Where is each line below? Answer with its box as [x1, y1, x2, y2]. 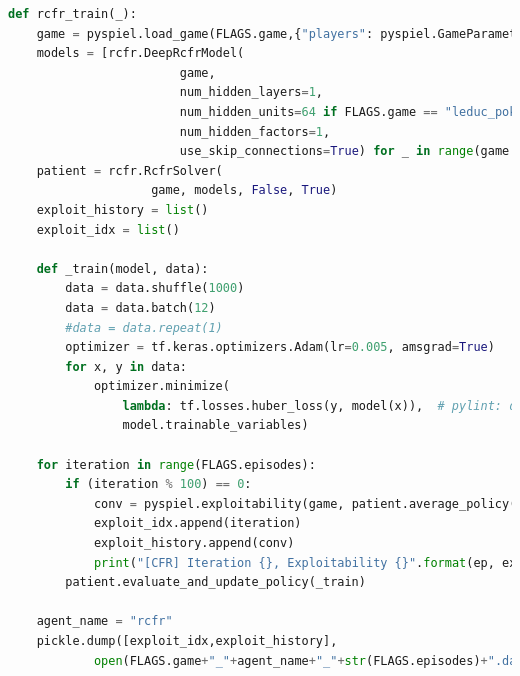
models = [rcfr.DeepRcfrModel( [36, 46, 245, 61]
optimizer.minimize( [93, 379, 230, 394]
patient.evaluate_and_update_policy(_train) [65, 575, 366, 590]
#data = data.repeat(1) [65, 320, 223, 335]
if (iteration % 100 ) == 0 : [65, 477, 252, 492]
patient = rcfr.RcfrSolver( [36, 163, 223, 178]
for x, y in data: [65, 359, 187, 374]
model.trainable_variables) [122, 418, 309, 433]
